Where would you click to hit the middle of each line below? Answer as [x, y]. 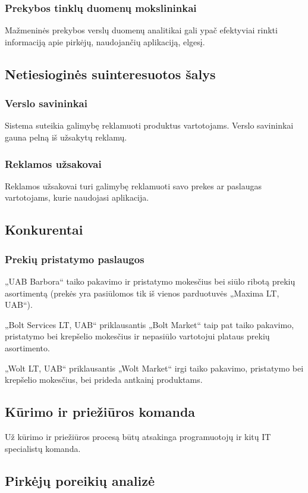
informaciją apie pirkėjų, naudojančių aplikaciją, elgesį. [105, 41]
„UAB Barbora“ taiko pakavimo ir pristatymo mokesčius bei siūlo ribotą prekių [150, 281]
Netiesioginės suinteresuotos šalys [110, 74]
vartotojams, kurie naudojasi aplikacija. [77, 197]
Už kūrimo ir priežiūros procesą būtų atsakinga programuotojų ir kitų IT [138, 436]
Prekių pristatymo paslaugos [75, 259]
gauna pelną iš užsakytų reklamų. [66, 137]
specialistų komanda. [43, 448]
